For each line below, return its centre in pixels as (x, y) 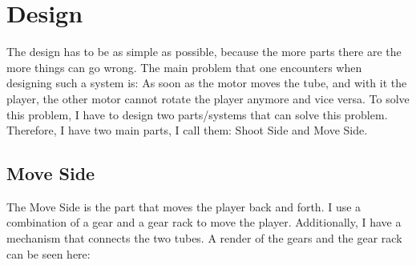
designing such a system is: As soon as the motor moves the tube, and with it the (207, 83)
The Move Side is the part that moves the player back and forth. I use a (184, 206)
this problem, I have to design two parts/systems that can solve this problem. (197, 114)
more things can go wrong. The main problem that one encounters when (184, 67)
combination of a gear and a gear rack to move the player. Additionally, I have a (204, 222)
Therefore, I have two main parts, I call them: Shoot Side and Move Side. (187, 130)
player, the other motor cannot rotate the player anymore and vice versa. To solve (208, 98)
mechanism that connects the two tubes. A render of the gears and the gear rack (204, 238)
